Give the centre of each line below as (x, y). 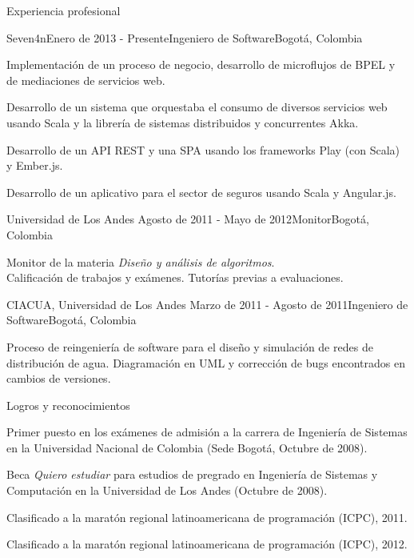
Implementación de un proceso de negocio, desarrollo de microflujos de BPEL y (201, 64)
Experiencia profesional (64, 10)
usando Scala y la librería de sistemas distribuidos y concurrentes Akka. (183, 122)
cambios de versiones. (59, 378)
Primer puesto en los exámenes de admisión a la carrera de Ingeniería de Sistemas (207, 432)
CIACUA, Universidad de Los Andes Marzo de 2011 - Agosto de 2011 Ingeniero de (207, 304)
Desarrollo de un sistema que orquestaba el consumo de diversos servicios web (197, 107)
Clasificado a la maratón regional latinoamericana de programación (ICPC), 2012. (207, 544)
